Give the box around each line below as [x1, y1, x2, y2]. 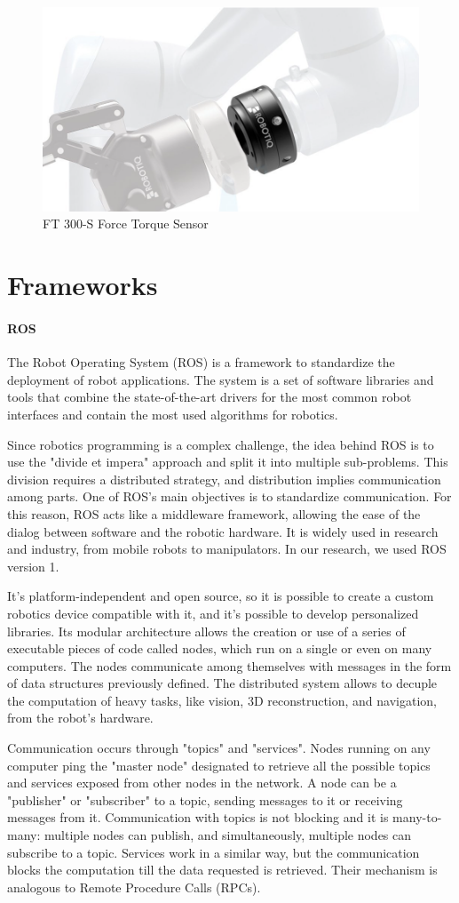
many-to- [392, 808, 442, 827]
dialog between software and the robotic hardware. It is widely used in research [7, 522, 439, 540]
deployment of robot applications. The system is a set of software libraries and [7, 370, 434, 388]
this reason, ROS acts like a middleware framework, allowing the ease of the [7, 504, 421, 523]
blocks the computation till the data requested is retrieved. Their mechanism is [7, 860, 438, 879]
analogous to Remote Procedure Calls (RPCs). [7, 877, 261, 896]
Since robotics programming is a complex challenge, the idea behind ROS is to [7, 435, 434, 453]
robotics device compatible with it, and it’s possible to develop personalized [7, 603, 419, 622]
